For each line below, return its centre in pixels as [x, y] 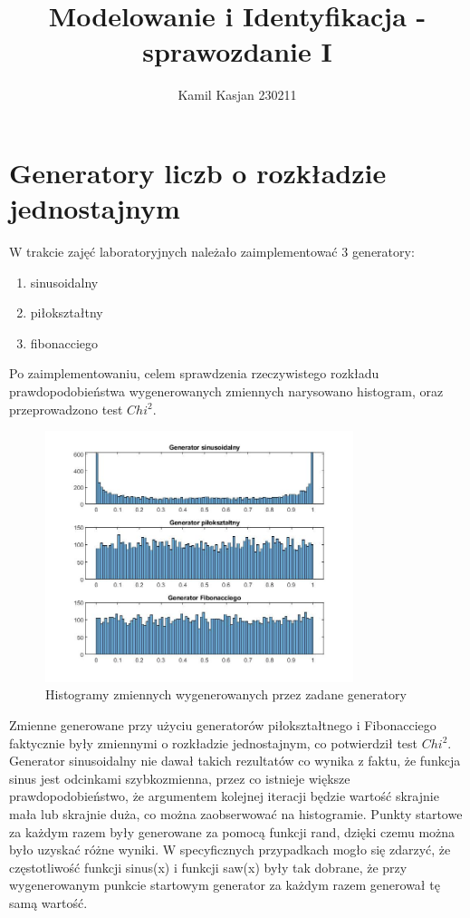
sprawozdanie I [237, 51]
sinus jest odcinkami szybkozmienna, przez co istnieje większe [180, 778]
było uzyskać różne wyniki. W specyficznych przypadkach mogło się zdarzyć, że [230, 850]
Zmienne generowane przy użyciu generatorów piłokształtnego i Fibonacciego [223, 725]
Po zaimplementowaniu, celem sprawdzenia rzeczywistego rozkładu [194, 373]
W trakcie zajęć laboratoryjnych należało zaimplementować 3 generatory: [212, 252]
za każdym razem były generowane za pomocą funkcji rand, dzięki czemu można [232, 831]
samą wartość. [48, 903]
